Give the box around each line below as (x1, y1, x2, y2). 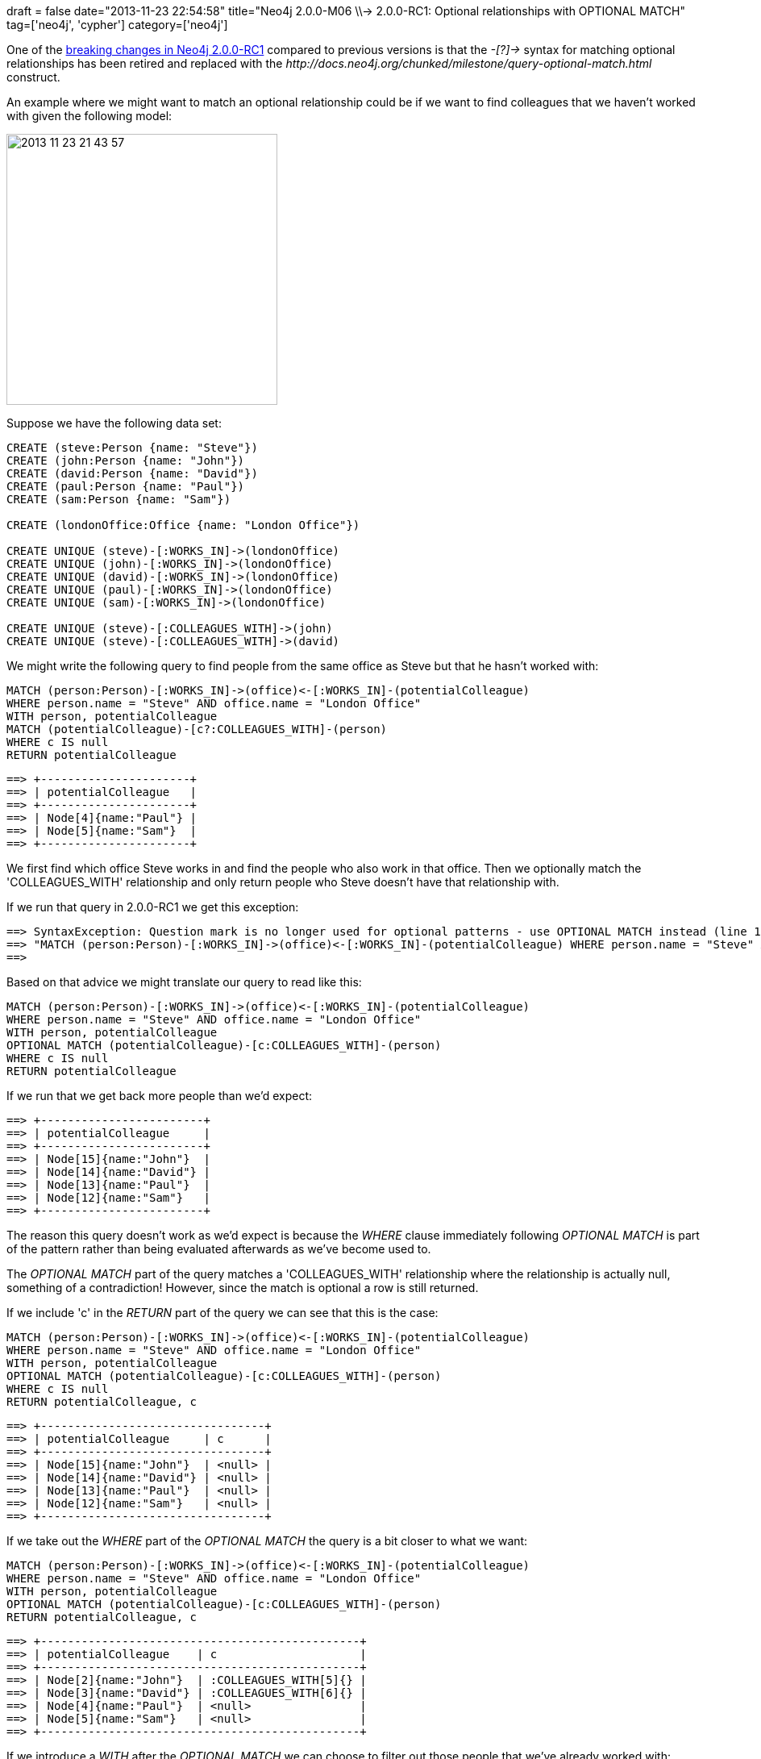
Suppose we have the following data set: (6, 416, 222, 430)
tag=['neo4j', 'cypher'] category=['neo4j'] (6, 18, 228, 31)
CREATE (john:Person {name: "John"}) (6, 454, 245, 467)
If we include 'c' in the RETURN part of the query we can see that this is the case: (6, 1306, 439, 1319)
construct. (6, 70, 60, 84)
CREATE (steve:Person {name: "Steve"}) (6, 441, 258, 454)
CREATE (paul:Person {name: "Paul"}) (6, 480, 245, 493)
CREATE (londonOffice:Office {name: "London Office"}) (6, 519, 360, 531)
